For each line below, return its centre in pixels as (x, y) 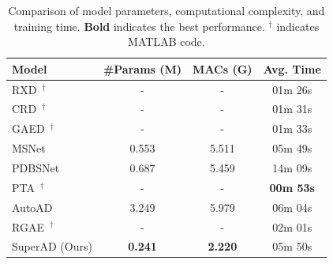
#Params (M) (142, 68)
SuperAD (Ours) (52, 246)
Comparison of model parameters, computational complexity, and (166, 10)
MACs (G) (223, 68)
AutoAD (32, 207)
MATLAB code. (166, 41)
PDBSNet (36, 168)
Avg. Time (292, 68)
